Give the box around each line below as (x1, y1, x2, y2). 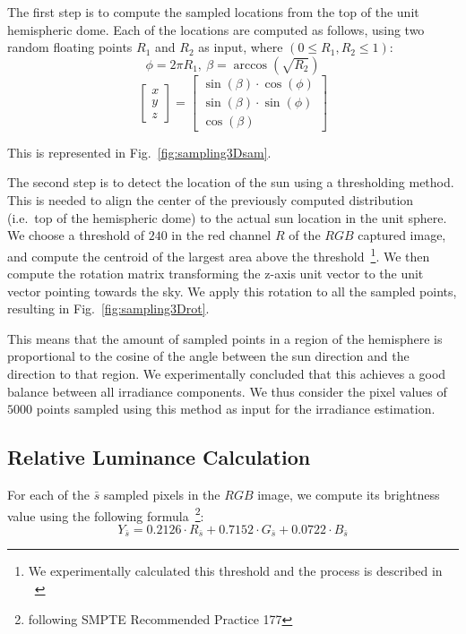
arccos (233, 58, 268, 72)
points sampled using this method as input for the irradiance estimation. (36, 399, 436, 418)
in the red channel (171, 226, 272, 244)
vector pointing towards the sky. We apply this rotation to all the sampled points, (7, 281, 457, 300)
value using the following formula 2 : (7, 503, 204, 525)
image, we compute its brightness (257, 485, 440, 504)
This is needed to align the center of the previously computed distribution (7, 191, 414, 210)
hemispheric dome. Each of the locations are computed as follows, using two (7, 20, 425, 39)
